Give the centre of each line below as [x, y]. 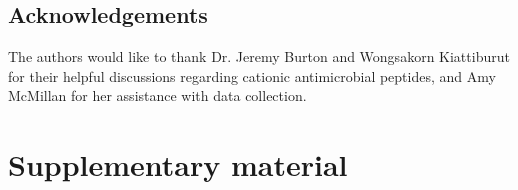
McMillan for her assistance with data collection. [157, 95]
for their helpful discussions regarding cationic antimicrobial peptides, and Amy [252, 75]
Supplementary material [178, 164]
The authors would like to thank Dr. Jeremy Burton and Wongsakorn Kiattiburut [259, 56]
